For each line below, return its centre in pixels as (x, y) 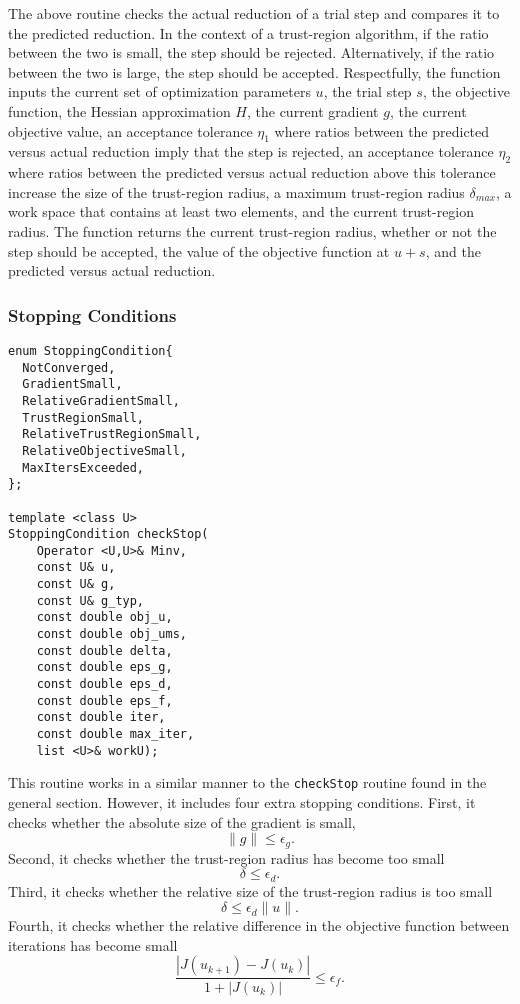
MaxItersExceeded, (83, 467)
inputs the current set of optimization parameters (159, 91)
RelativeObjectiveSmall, (104, 450)
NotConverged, (69, 367)
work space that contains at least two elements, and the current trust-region (241, 211)
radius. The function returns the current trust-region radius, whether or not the (252, 230)
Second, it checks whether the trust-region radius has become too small (226, 857)
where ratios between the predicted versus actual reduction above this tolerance (252, 172)
